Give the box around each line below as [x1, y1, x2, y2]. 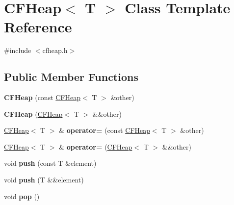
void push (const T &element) [4, 158, 97, 168]
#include [4, 45, 31, 55]
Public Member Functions [4, 69, 138, 84]
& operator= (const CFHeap [59, 125, 150, 135]
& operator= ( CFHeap [59, 141, 132, 152]
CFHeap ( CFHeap [4, 108, 63, 119]
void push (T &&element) [4, 175, 84, 185]
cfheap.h [42, 45, 68, 55]
